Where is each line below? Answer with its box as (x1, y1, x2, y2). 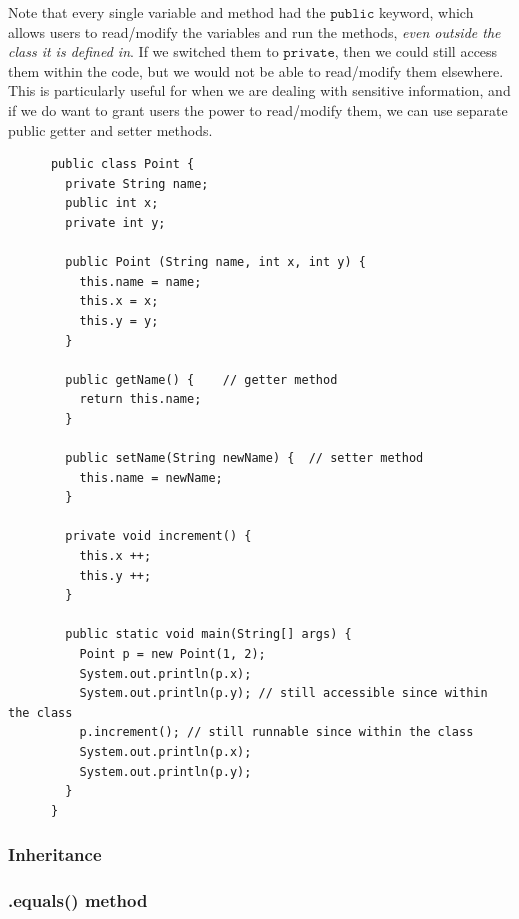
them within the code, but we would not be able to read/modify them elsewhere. (8, 60, 504, 81)
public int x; (65, 196, 159, 211)
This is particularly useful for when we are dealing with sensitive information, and (8, 80, 511, 101)
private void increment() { (65, 529, 252, 544)
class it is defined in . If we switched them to (8, 41, 279, 62)
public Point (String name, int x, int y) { (65, 255, 366, 270)
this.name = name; (79, 274, 202, 289)
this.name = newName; (79, 470, 223, 485)
